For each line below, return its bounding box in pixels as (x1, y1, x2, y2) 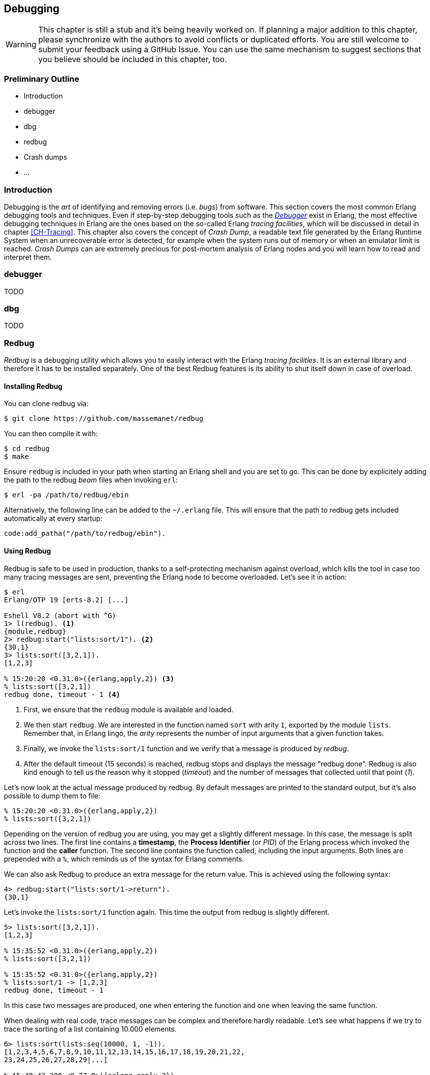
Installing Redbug (4, 381, 63, 390)
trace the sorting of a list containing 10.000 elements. (4, 1024, 177, 1033)
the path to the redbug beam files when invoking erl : (4, 476, 178, 485)
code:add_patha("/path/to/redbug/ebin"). (4, 529, 166, 538)
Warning (5, 39, 36, 50)
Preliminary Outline (4, 73, 79, 84)
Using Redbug (4, 547, 51, 555)
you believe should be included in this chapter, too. (38, 54, 227, 65)
